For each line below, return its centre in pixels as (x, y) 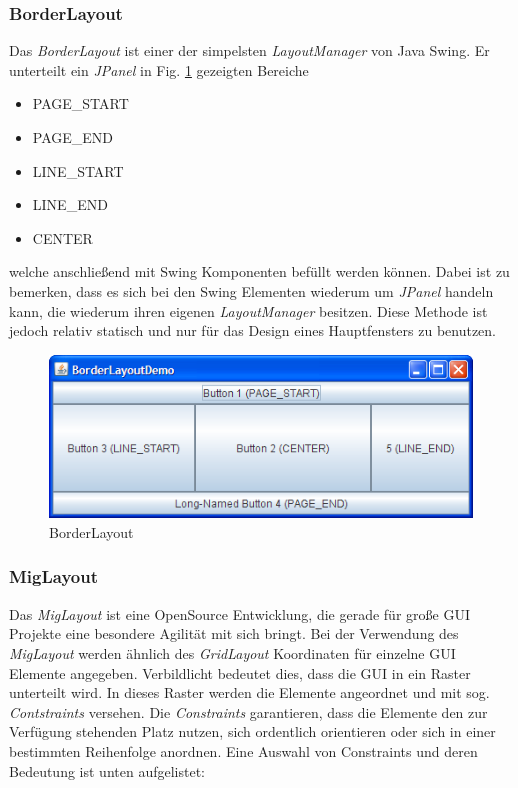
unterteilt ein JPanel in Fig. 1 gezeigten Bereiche (159, 69)
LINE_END (70, 204)
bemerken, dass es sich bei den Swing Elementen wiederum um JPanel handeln (251, 290)
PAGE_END (73, 137)
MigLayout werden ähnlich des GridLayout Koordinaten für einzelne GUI (232, 652)
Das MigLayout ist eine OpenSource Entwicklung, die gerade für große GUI (239, 613)
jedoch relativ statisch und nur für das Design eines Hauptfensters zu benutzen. (253, 330)
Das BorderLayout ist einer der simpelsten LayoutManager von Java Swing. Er (249, 50)
